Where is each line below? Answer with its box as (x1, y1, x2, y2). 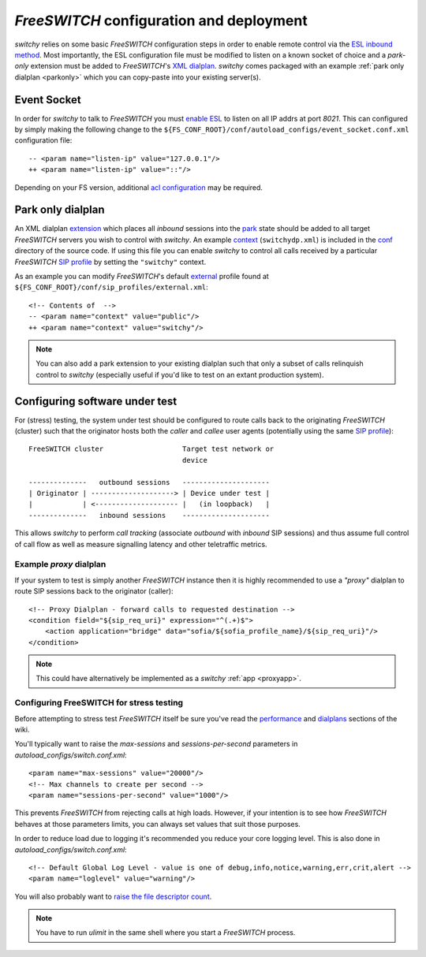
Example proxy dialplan (14, 559, 106, 570)
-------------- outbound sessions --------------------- (28, 478, 270, 486)
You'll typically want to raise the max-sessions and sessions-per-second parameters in (14, 739, 298, 749)
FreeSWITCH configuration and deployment (14, 12, 308, 29)
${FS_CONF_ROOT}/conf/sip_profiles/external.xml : (14, 282, 208, 292)
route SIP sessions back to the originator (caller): (14, 586, 174, 596)
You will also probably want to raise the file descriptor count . (14, 892, 212, 901)
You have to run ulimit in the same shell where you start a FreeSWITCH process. (35, 928, 296, 937)
